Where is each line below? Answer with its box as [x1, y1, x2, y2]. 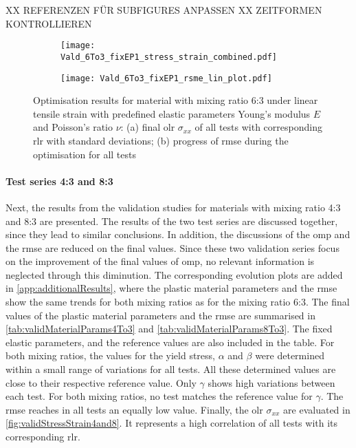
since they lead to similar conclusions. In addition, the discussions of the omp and [5, 227, 351, 242]
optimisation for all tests [33, 147, 136, 161]
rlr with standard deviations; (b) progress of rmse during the [33, 133, 289, 147]
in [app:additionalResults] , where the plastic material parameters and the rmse [5, 281, 337, 295]
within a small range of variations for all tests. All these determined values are [5, 362, 336, 376]
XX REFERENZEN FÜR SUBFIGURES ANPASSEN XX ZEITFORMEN [5, 3, 322, 17]
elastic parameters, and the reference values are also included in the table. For [5, 334, 335, 349]
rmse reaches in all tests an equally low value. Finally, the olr [5, 402, 263, 416]
